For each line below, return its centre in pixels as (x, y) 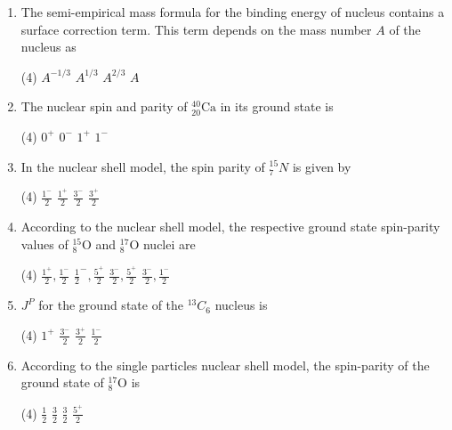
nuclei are (169, 243)
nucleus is (241, 305)
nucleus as (48, 47)
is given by (322, 166)
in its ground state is (277, 106)
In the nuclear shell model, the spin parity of (143, 166)
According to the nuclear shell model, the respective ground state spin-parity (230, 227)
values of (44, 243)
